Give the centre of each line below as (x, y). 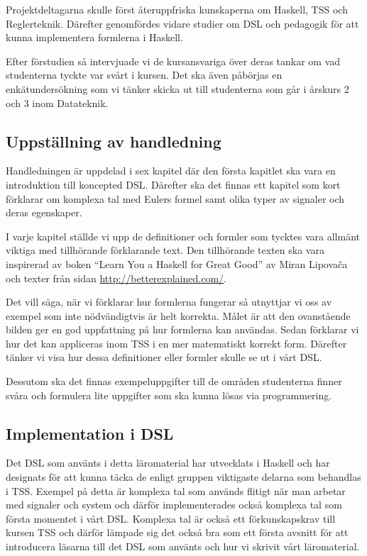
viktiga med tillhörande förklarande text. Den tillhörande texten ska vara (165, 250)
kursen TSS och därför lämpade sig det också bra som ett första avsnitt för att (177, 532)
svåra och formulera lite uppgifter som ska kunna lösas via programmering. (169, 395)
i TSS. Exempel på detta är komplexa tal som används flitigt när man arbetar (176, 490)
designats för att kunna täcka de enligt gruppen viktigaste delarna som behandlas (183, 477)
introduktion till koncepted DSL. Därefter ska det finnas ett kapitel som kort (173, 184)
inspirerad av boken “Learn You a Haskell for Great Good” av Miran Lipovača (177, 263)
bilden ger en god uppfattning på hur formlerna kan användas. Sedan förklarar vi (182, 329)
